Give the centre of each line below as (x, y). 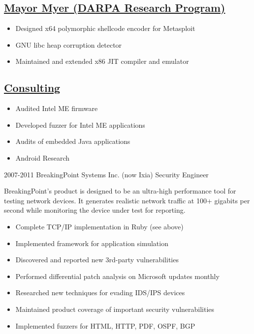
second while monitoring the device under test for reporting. (95, 210)
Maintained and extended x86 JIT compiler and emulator (102, 61)
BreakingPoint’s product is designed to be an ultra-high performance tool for (120, 191)
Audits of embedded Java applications (73, 141)
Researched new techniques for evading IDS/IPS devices (100, 292)
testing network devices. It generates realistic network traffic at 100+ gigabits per (127, 200)
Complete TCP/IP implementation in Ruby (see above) (99, 226)
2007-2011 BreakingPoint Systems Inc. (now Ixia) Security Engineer (106, 174)
